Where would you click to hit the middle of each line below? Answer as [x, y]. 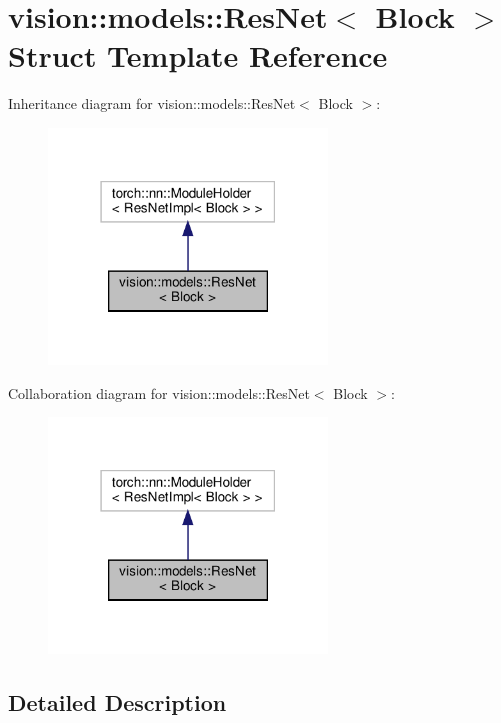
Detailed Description [117, 702]
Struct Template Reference [198, 55]
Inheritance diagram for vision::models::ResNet [152, 103]
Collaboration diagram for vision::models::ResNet [159, 392]
